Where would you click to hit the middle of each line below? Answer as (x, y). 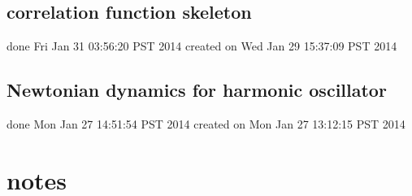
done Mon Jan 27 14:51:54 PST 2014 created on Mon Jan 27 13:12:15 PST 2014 (206, 124)
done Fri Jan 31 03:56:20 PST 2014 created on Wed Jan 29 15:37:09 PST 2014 (202, 46)
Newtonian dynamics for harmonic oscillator (197, 90)
